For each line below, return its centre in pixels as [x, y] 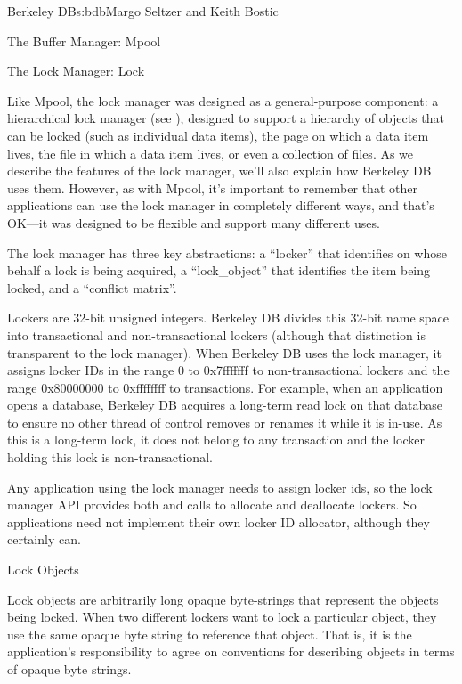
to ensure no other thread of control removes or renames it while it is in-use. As [225, 422]
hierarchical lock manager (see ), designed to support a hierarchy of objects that [226, 118]
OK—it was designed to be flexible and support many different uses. [194, 222]
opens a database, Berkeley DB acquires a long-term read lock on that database [225, 405]
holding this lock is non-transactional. [110, 457]
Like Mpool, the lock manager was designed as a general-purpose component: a [223, 100]
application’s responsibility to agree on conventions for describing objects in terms [231, 651]
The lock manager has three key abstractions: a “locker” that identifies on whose [227, 252]
